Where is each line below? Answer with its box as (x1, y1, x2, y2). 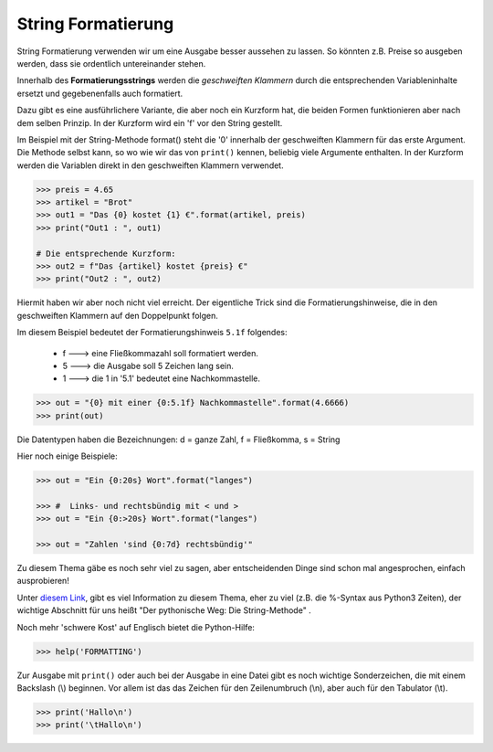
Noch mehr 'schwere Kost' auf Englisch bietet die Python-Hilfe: (16, 621, 256, 632)
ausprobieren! (16, 576, 70, 587)
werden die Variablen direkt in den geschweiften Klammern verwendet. (16, 160, 284, 171)
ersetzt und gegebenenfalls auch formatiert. (16, 88, 184, 99)
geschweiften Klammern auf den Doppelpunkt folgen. (16, 310, 219, 321)
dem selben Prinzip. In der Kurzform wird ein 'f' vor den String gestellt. (16, 117, 283, 128)
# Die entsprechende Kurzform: (36, 248, 177, 259)
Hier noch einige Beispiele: (16, 450, 118, 461)
